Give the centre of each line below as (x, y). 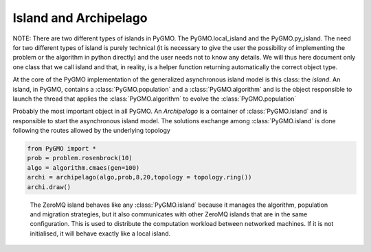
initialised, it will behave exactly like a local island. (100, 234)
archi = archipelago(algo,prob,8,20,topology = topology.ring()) (139, 177)
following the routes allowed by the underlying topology (92, 131)
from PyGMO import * (61, 149)
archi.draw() (49, 187)
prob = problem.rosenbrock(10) (80, 158)
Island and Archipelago (80, 18)
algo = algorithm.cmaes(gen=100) (83, 167)
